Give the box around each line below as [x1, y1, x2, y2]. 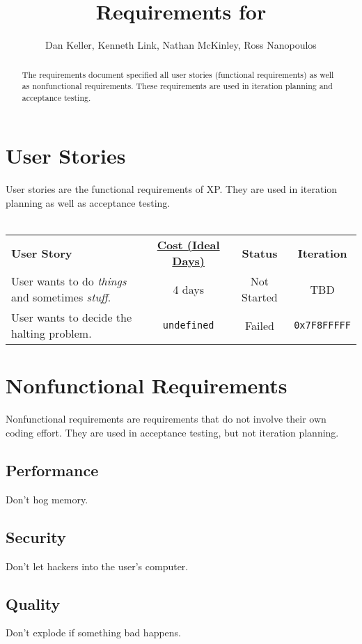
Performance [6, 459, 99, 480]
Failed [244, 317, 274, 333]
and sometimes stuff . [11, 289, 111, 306]
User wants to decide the [11, 309, 132, 326]
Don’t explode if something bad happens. [6, 625, 181, 640]
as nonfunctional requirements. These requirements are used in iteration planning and [22, 80, 333, 92]
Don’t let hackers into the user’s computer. [6, 558, 189, 573]
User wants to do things [11, 273, 127, 290]
